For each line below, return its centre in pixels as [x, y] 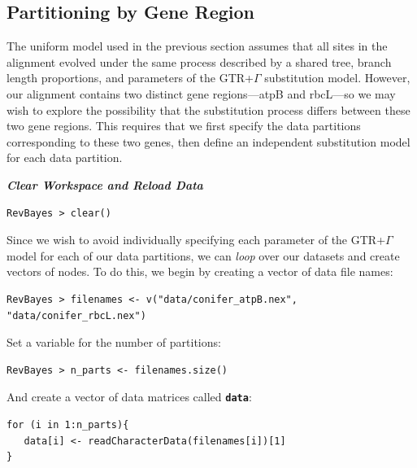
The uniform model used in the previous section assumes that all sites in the [197, 46]
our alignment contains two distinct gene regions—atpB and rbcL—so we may [201, 93]
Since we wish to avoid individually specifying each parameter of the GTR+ [196, 240]
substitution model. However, [337, 78]
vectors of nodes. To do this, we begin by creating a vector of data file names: [200, 271]
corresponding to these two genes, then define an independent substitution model [208, 141]
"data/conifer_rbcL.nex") [76, 315]
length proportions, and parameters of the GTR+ [130, 78]
